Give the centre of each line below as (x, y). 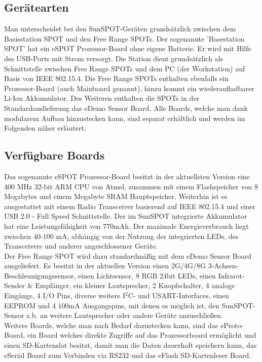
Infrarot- (231, 275)
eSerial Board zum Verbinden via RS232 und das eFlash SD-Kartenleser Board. (128, 355)
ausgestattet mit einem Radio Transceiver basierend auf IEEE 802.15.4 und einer (130, 206)
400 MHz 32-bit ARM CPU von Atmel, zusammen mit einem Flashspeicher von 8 (131, 186)
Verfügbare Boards (54, 155)
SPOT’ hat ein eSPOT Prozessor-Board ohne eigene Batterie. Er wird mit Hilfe (128, 48)
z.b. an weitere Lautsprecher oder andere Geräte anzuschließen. (125, 315)
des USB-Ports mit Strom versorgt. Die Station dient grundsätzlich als (114, 58)
